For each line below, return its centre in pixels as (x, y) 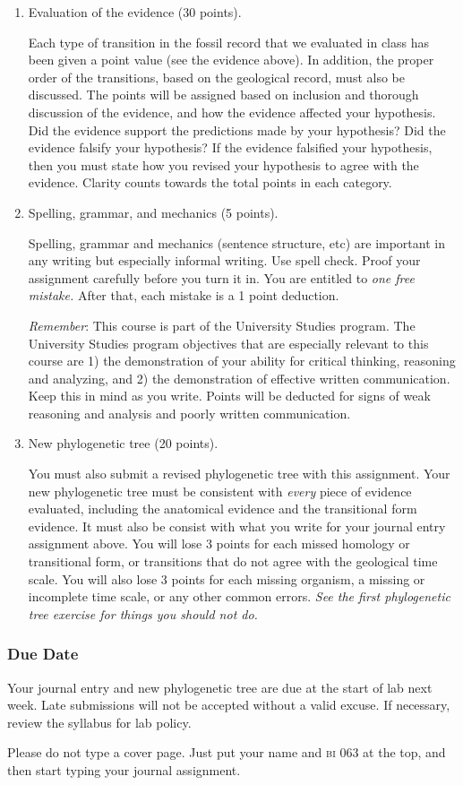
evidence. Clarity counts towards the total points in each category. (210, 182)
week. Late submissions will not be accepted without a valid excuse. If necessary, (229, 705)
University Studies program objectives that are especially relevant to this (228, 343)
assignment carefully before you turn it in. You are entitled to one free (221, 277)
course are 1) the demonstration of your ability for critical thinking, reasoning (242, 361)
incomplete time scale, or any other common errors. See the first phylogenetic (239, 596)
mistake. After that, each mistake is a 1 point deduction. (184, 295)
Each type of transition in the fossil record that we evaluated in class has (228, 42)
